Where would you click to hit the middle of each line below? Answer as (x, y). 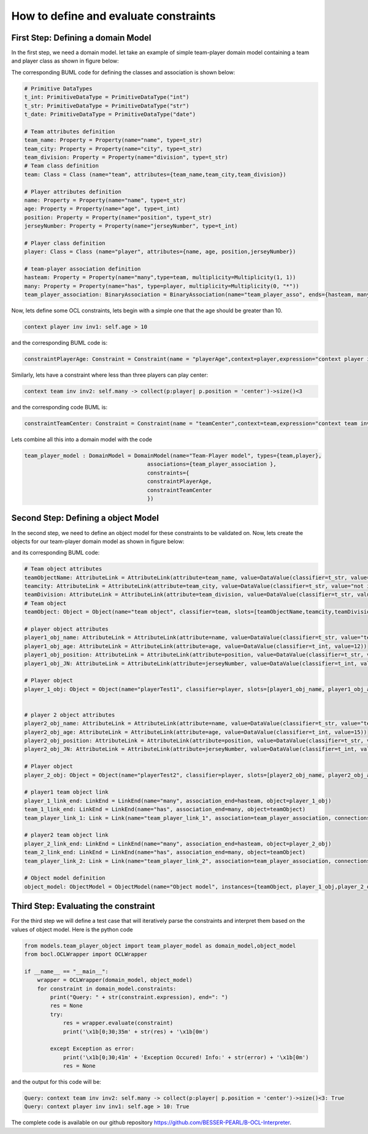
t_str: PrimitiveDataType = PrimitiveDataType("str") (107, 106)
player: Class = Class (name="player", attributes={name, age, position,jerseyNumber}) (160, 252)
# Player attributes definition (73, 191)
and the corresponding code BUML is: (59, 407)
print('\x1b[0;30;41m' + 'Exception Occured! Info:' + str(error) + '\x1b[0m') (186, 1057)
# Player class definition (65, 243)
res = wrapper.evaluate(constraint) (118, 1023)
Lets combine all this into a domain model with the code (82, 439)
